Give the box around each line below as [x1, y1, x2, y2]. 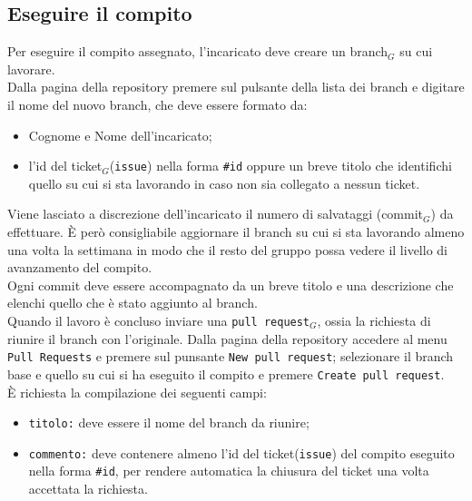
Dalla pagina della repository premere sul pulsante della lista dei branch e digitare [7, 77, 465, 96]
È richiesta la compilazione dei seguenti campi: [7, 382, 267, 401]
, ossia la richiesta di [317, 310, 431, 329]
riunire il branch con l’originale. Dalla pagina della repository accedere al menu [7, 329, 447, 348]
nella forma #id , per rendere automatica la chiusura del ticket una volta [28, 461, 429, 480]
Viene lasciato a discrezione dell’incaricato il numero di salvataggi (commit [7, 204, 424, 223]
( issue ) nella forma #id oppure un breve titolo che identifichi [109, 156, 452, 175]
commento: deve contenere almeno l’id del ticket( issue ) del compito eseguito [28, 443, 455, 462]
